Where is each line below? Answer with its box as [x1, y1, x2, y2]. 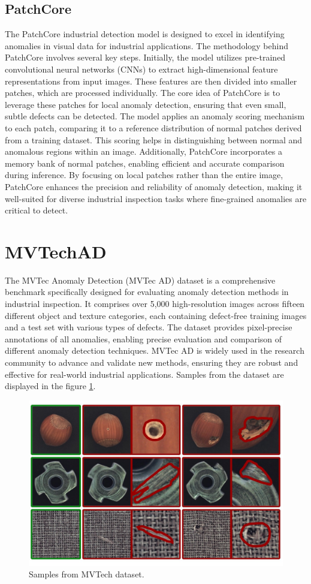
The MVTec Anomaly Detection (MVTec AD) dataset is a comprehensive [5, 273, 276, 286]
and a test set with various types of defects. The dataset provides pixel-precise [5, 321, 292, 333]
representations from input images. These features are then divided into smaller [5, 74, 297, 87]
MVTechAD [5, 239, 107, 263]
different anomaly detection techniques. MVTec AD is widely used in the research [5, 344, 304, 357]
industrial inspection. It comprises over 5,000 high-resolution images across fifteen [5, 297, 305, 310]
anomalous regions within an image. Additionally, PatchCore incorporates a [5, 145, 283, 158]
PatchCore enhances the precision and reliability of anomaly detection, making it [5, 180, 303, 192]
